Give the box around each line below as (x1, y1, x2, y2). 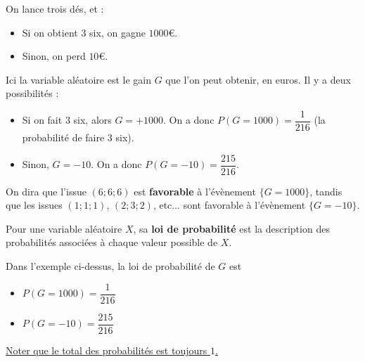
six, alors (73, 112, 112, 127)
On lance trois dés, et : (6, 1, 104, 15)
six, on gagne (89, 25, 146, 39)
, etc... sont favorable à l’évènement (153, 198, 306, 212)
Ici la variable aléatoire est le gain (6, 72, 152, 86)
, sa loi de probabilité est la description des (133, 221, 330, 235)
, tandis (309, 183, 342, 198)
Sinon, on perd (22, 49, 86, 63)
